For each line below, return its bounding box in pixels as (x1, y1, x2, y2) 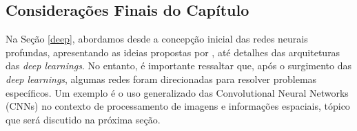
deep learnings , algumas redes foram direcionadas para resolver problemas (6, 71, 317, 86)
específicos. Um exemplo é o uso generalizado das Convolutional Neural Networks (6, 85, 349, 99)
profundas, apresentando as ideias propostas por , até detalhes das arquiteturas (6, 45, 340, 59)
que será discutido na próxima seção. (6, 112, 161, 126)
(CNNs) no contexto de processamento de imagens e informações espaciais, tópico (6, 99, 350, 113)
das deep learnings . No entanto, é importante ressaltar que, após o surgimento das (6, 58, 351, 73)
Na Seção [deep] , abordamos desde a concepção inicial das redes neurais (6, 32, 308, 46)
